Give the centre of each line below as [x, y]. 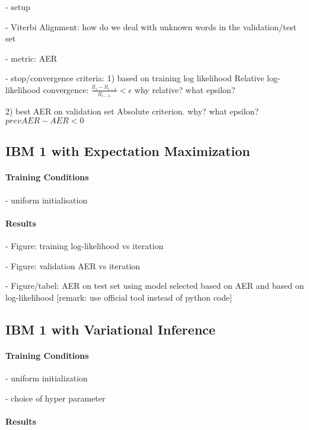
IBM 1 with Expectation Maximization [128, 151]
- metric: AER [31, 58]
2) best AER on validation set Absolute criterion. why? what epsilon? [132, 111]
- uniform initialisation [47, 200]
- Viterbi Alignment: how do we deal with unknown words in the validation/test [151, 26]
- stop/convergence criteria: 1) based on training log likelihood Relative [135, 78]
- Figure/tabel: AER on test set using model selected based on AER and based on [155, 286]
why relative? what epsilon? [185, 89]
